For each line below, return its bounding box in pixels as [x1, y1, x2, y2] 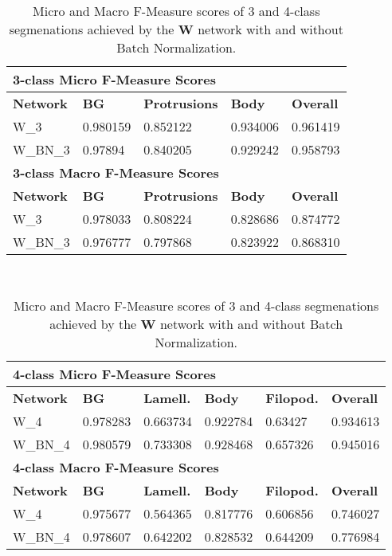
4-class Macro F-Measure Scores [13, 457, 219, 476]
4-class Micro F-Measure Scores [13, 364, 216, 383]
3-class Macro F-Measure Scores [13, 163, 219, 182]
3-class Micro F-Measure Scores [13, 70, 216, 88]
